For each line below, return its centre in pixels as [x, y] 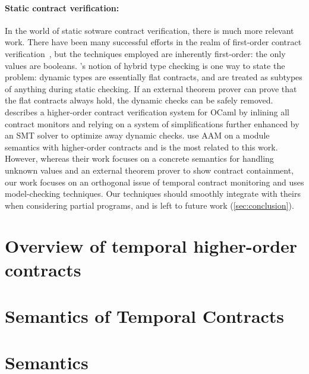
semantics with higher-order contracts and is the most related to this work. [141, 147]
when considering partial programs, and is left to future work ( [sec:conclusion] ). [149, 205]
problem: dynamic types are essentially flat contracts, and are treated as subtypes [154, 77]
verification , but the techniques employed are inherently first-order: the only [145, 53]
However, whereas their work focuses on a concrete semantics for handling [139, 158]
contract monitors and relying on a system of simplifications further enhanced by [152, 123]
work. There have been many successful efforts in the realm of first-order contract [153, 42]
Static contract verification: [62, 7]
